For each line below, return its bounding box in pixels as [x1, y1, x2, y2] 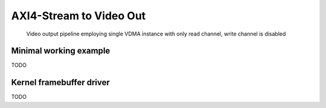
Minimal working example [11, 46, 110, 56]
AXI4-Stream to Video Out [11, 9, 146, 22]
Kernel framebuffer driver [11, 77, 110, 87]
